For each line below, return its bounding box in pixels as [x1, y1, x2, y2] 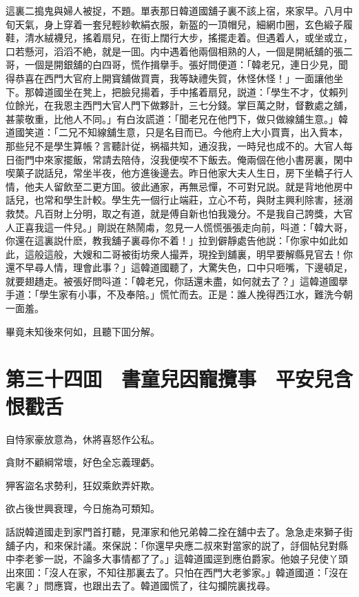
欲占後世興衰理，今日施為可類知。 [6, 501, 160, 516]
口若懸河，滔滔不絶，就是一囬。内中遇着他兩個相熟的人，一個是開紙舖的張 [6, 43, 343, 58]
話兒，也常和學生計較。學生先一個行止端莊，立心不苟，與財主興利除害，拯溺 [6, 193, 353, 207]
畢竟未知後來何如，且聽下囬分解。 [6, 324, 160, 338]
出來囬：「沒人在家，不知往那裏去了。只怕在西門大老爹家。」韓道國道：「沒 [6, 565, 338, 579]
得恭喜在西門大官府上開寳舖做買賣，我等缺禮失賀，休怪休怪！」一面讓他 [6, 70, 334, 85]
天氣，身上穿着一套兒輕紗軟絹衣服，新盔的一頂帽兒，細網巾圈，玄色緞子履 [14, 17, 353, 31]
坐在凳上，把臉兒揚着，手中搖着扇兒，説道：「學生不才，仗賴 [63, 84, 338, 99]
